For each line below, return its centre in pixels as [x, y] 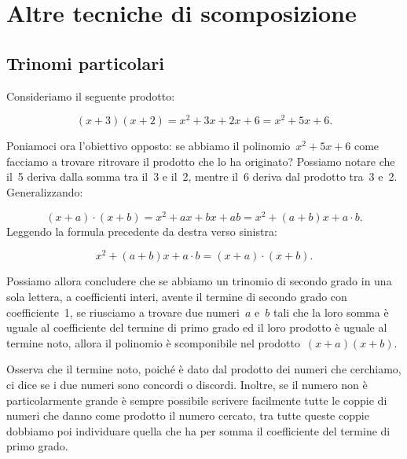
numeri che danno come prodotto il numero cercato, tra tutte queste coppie [188, 415]
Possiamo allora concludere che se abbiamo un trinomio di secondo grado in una [199, 281]
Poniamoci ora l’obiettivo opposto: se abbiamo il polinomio [148, 146]
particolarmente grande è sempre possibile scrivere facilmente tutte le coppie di [197, 400]
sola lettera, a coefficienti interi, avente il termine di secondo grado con [177, 296]
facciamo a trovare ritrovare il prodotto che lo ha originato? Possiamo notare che [201, 161]
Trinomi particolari [85, 62]
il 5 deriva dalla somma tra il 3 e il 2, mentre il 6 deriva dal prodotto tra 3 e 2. [202, 176]
